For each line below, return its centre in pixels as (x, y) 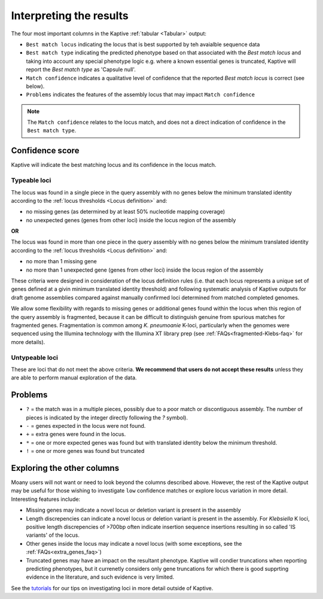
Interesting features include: (46, 499)
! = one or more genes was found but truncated (85, 451)
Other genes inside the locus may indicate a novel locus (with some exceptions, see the (134, 543)
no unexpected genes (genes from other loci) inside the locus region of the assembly (131, 220)
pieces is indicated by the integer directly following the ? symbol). (107, 417)
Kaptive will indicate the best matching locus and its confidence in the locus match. (114, 165)
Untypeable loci (34, 357)
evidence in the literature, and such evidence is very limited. (100, 577)
